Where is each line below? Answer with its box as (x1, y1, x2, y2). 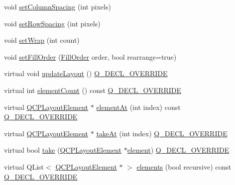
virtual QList (4, 161, 44, 172)
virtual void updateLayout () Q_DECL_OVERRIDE (4, 68, 168, 79)
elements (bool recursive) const (136, 161, 232, 172)
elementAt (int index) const (96, 101, 181, 112)
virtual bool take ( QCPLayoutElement (4, 145, 121, 155)
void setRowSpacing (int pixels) (4, 18, 101, 28)
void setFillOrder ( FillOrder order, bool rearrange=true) (4, 51, 177, 62)
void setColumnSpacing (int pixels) (4, 1, 111, 11)
